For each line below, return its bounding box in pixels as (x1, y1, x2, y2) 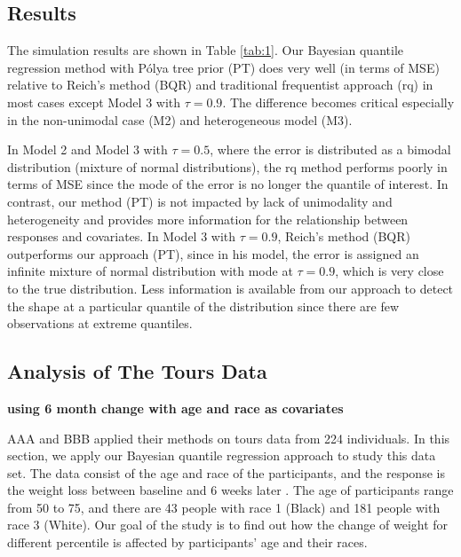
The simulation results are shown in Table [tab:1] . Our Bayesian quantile (7, 41, 403, 59)
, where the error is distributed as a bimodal (210, 140, 451, 159)
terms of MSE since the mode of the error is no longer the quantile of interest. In (7, 175, 449, 193)
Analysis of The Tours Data (7, 357, 267, 385)
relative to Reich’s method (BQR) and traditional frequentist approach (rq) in (7, 75, 433, 94)
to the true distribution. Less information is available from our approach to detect (7, 278, 454, 297)
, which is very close (335, 262, 444, 280)
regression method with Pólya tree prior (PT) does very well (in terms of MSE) (7, 58, 440, 76)
